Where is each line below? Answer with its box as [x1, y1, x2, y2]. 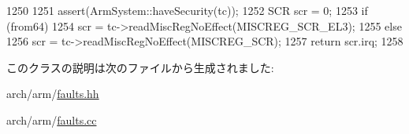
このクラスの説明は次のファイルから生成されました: [6, 59, 274, 75]
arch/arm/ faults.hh [6, 85, 99, 102]
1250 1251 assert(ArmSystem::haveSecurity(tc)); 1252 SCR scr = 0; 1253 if [6, 2, 368, 18]
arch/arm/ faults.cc [6, 111, 97, 128]
